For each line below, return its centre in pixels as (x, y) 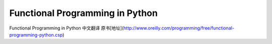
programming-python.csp (36, 34)
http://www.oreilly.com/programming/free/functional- (179, 28)
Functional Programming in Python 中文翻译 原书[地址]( (66, 28)
